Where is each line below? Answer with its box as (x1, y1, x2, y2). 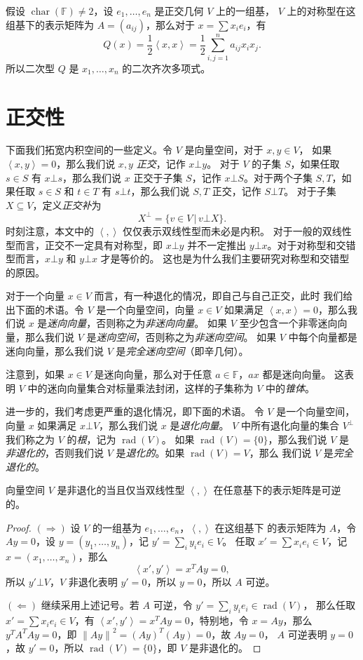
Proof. (6, 520, 32, 534)
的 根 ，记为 (67, 431, 116, 446)
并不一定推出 (187, 237, 247, 252)
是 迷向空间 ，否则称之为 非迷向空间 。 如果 (86, 330, 277, 344)
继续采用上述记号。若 (41, 598, 139, 612)
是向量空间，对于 (184, 142, 263, 157)
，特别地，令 (189, 613, 249, 628)
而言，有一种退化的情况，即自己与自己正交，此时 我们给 (94, 288, 353, 303)
